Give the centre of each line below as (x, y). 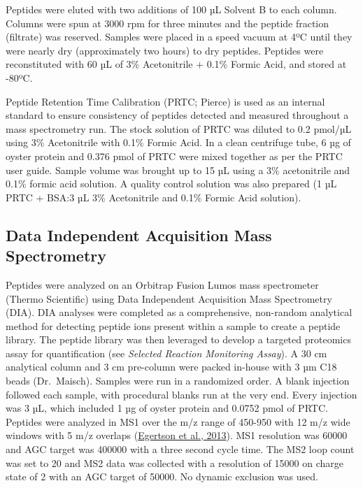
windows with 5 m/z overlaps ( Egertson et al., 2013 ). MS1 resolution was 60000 (177, 435)
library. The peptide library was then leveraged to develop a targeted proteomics (178, 339)
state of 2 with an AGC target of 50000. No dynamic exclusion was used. (162, 476)
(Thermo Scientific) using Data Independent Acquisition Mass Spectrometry (169, 298)
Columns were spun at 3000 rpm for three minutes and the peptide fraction (168, 23)
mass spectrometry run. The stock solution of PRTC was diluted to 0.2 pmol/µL (179, 128)
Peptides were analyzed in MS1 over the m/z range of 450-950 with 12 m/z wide (178, 421)
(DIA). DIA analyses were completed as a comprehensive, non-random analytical (179, 312)
